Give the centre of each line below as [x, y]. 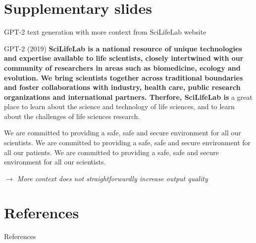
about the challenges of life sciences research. [72, 116]
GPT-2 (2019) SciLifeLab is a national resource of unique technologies [123, 48]
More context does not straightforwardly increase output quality [112, 178]
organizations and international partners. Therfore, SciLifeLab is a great [128, 97]
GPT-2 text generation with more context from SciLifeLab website [105, 32]
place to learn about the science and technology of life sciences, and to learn [119, 106]
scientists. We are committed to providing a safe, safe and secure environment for [128, 142]
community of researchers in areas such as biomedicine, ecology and [122, 67]
